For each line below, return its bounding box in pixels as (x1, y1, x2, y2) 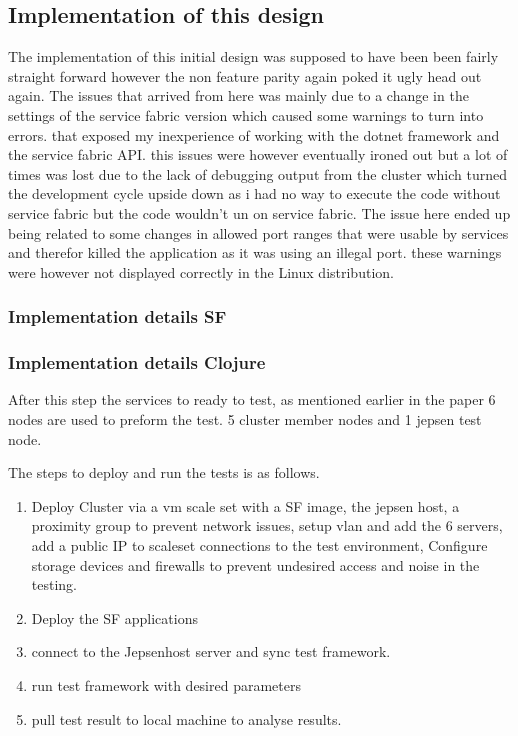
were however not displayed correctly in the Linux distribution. (8, 261, 394, 282)
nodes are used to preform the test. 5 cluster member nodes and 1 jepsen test (8, 408, 482, 429)
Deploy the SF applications (31, 607, 198, 628)
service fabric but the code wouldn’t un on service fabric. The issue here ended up (8, 202, 511, 223)
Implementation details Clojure (8, 350, 266, 375)
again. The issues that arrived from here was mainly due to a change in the (8, 85, 469, 106)
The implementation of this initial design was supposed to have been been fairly (8, 46, 499, 67)
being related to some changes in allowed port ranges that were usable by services (8, 222, 509, 243)
